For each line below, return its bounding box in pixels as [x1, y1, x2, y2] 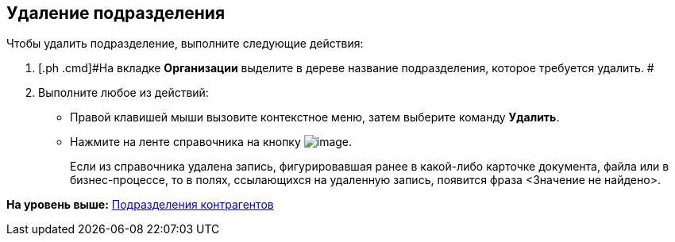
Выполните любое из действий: [38, 86, 209, 100]
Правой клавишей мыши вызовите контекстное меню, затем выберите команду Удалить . [70, 110, 560, 125]
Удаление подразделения [6, 3, 226, 23]
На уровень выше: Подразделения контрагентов [6, 198, 274, 212]
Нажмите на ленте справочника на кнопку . [70, 135, 353, 149]
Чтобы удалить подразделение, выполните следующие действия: [6, 36, 364, 51]
